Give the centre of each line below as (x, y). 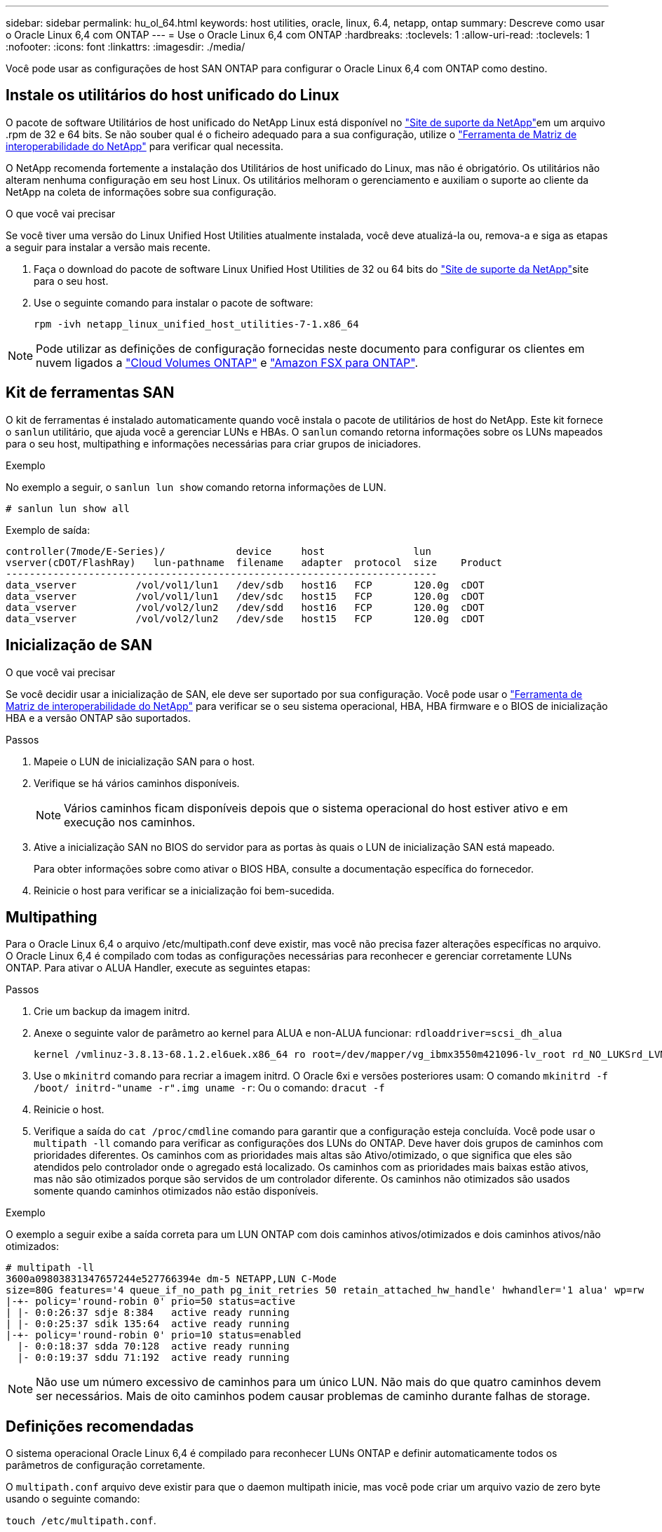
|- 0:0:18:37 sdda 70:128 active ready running (153, 1346)
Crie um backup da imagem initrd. (112, 1012)
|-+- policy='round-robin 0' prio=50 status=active (151, 1302)
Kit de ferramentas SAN (90, 393)
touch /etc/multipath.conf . (81, 1521)
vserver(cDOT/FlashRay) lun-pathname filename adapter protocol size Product (254, 562)
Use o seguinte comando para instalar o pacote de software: (174, 302)
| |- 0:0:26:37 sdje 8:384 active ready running (148, 1313)
